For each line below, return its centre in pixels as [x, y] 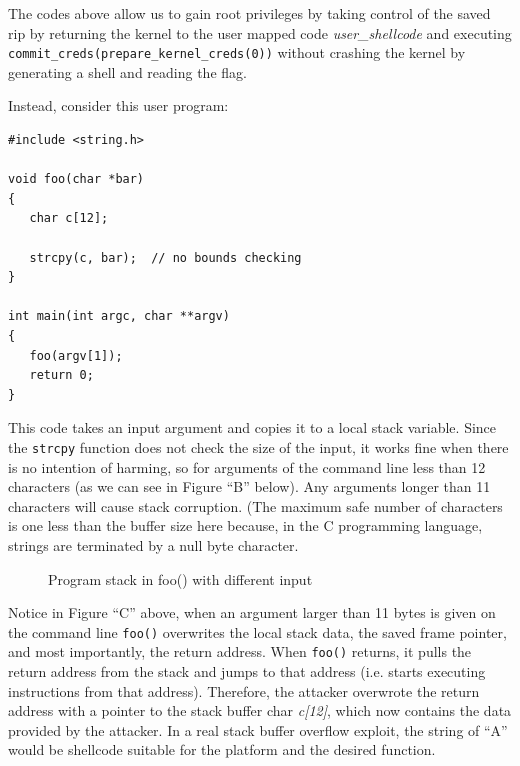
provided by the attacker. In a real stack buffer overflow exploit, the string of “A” [258, 729]
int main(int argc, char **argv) [119, 316]
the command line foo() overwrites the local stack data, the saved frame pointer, [257, 631]
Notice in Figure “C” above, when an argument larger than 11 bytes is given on [252, 612]
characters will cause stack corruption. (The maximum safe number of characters [255, 505]
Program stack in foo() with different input [180, 578]
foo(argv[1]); [76, 355]
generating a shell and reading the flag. [127, 71]
